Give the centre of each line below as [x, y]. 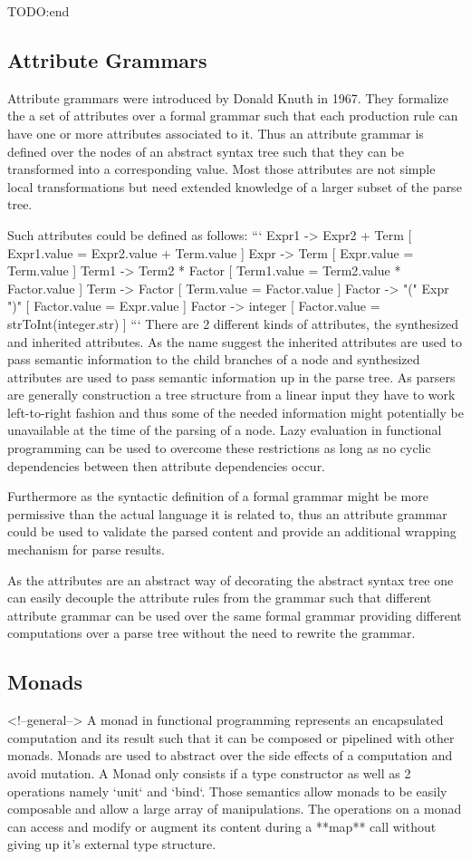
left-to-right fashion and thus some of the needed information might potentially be [235, 412]
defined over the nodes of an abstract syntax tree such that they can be [206, 151]
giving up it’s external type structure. [112, 844]
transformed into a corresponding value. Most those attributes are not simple [221, 169]
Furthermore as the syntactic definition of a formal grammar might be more [218, 496]
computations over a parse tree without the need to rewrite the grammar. [211, 633]
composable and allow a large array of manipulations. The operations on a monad [235, 809]
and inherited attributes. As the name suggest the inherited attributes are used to [235, 341]
